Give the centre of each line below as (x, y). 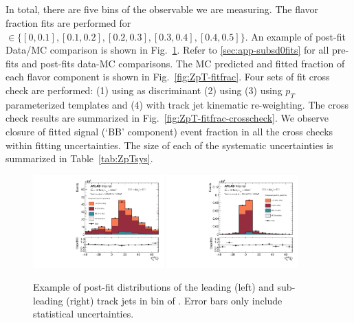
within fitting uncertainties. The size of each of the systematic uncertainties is (169, 145)
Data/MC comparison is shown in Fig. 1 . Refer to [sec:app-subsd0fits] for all (167, 50)
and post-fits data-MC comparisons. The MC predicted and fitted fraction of (183, 63)
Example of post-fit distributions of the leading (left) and (154, 287)
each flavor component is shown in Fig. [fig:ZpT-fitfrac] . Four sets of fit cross (168, 77)
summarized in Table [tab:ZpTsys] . (79, 158)
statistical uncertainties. (84, 314)
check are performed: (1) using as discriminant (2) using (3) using (144, 90)
